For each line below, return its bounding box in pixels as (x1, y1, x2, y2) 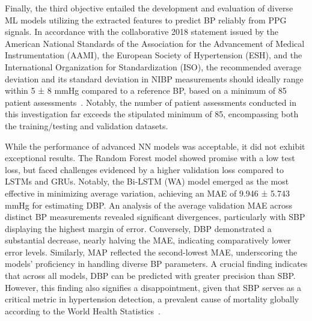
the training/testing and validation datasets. (5, 119, 168, 132)
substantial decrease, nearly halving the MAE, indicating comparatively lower (5, 234, 291, 246)
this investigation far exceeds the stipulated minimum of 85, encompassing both (5, 108, 299, 120)
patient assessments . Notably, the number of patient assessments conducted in (5, 96, 296, 108)
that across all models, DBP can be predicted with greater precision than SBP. (5, 269, 296, 282)
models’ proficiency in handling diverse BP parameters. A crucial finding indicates (5, 257, 308, 270)
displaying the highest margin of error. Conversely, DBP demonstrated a (5, 222, 272, 234)
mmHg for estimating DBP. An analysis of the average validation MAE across (5, 198, 293, 211)
